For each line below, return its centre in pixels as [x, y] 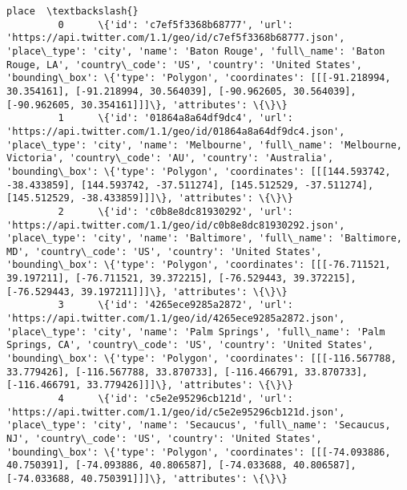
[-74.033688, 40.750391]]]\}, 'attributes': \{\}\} [147, 478]
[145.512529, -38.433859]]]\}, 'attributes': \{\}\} [150, 198]
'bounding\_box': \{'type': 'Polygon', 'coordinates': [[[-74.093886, [199, 452]
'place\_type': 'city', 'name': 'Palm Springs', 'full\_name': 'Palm [196, 332]
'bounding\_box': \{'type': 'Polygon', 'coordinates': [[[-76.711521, [199, 265]
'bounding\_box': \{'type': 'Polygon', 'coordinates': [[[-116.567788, [201, 359]
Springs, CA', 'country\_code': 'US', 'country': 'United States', [190, 345]
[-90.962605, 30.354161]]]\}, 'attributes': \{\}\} [147, 105]
